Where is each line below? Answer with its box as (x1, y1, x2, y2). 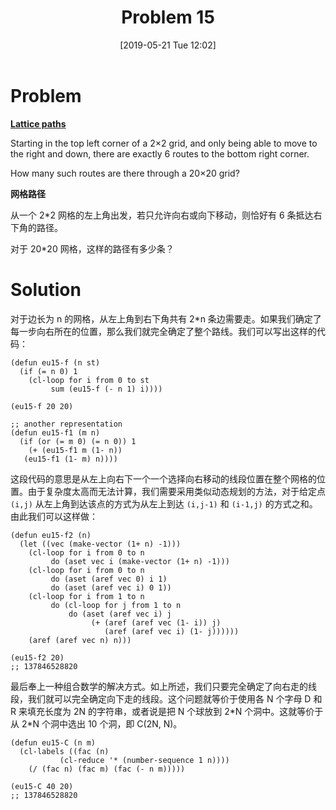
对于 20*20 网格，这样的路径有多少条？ (10, 242, 175, 255)
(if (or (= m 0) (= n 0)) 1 (19, 436, 137, 446)
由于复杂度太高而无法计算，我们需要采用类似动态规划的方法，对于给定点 (27, 485, 326, 497)
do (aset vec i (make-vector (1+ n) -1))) (50, 556, 230, 566)
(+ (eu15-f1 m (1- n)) (28, 445, 123, 455)
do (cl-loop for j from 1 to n (50, 600, 182, 610)
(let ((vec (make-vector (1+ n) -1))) (19, 539, 182, 549)
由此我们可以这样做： (10, 510, 98, 522)
